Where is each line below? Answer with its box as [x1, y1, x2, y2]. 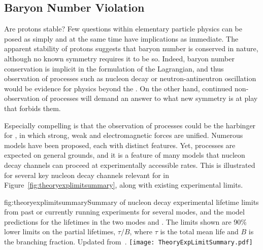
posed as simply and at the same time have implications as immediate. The [4, 33, 239, 44]
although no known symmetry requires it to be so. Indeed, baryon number [4, 53, 235, 63]
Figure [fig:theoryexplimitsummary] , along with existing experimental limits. [4, 180, 243, 190]
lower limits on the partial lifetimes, [4, 226, 116, 237]
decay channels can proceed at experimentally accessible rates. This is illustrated [4, 159, 255, 170]
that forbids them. [4, 102, 61, 113]
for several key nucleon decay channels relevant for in [4, 169, 170, 180]
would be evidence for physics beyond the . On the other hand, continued [4, 83, 233, 93]
